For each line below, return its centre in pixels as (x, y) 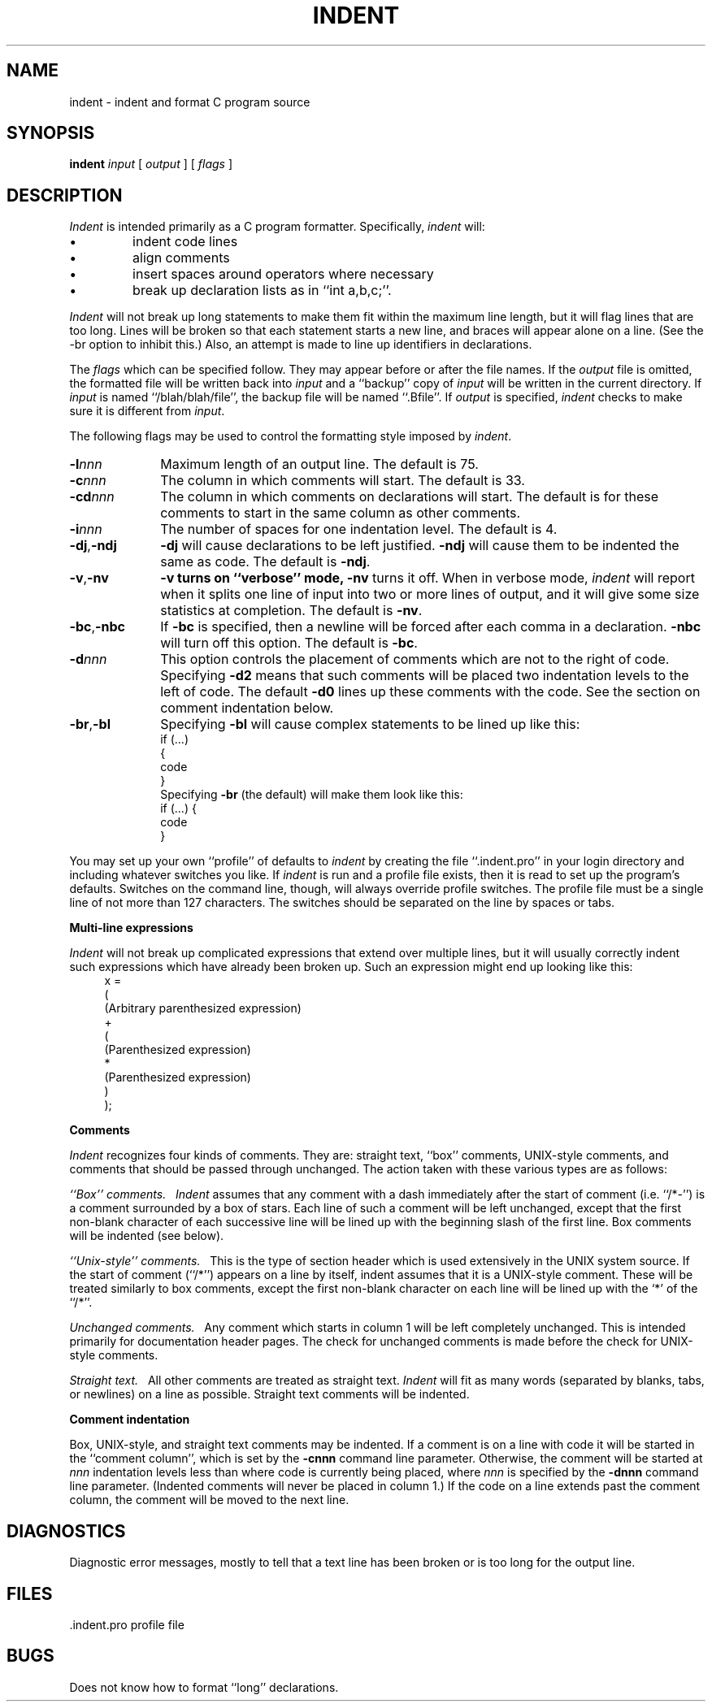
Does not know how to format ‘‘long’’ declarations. (204, 1687)
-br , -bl (90, 724)
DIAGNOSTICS (66, 1531)
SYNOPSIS (51, 133)
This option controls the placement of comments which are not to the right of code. (415, 659)
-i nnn (86, 529)
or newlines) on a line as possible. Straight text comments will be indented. (269, 1394)
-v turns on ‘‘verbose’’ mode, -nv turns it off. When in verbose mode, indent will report (428, 578)
